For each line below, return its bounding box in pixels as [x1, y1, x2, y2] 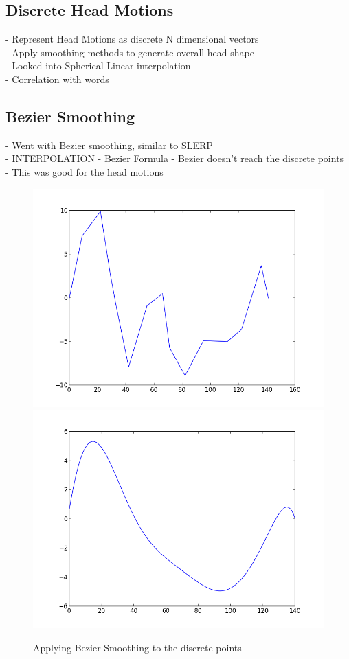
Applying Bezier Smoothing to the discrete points [33, 640, 242, 654]
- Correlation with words [5, 71, 109, 86]
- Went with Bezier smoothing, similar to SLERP [5, 137, 213, 152]
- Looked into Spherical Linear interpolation [5, 58, 191, 73]
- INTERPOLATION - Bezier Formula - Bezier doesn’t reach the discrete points [5, 151, 344, 165]
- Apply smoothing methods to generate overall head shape [5, 45, 254, 59]
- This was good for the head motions [5, 164, 164, 178]
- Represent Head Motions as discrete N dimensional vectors [5, 32, 259, 46]
